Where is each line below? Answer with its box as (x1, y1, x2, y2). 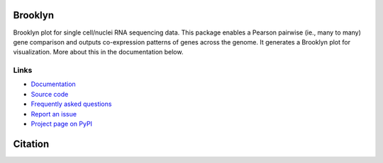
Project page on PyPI (30, 120, 92, 128)
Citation (13, 138, 50, 150)
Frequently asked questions (30, 99, 112, 109)
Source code (30, 90, 69, 98)
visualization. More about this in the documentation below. (13, 48, 184, 56)
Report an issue (30, 109, 77, 118)
